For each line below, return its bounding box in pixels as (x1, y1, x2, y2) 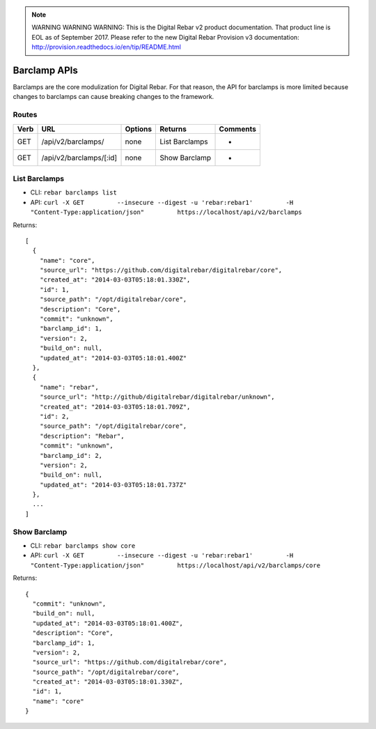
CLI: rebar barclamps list (30, 188, 118, 197)
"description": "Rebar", (39, 432, 125, 440)
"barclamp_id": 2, (39, 452, 103, 459)
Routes (13, 110, 38, 120)
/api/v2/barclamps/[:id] (41, 153, 118, 162)
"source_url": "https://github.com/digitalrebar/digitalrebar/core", (39, 266, 283, 275)
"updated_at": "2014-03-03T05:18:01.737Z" (39, 481, 187, 489)
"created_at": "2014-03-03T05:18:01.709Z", (39, 403, 191, 410)
